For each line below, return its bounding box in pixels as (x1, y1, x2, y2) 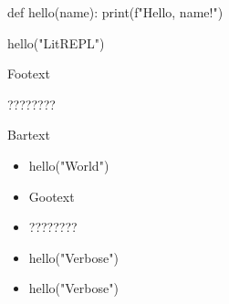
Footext (7, 64, 50, 83)
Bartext (7, 125, 50, 144)
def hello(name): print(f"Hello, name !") (7, 3, 224, 21)
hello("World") (28, 155, 109, 174)
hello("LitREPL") (7, 33, 105, 52)
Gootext (28, 186, 75, 205)
